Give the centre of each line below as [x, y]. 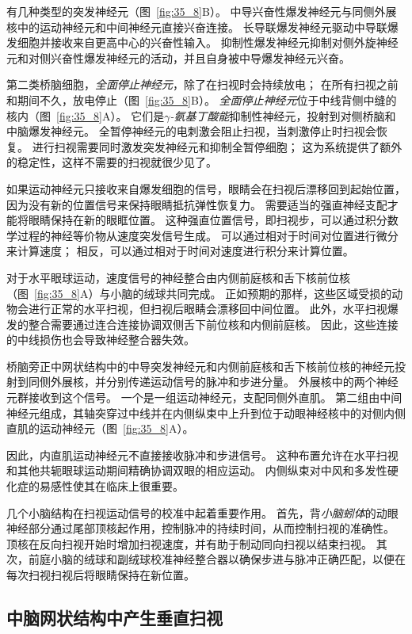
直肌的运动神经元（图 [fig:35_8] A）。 [100, 428]
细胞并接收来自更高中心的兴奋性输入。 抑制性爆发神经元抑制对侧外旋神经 [208, 42]
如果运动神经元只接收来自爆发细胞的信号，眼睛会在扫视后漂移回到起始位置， [206, 188]
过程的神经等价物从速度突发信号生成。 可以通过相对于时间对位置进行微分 [208, 235]
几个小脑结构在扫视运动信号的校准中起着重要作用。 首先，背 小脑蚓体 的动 [197, 512]
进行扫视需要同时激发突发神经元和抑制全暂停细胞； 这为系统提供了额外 [217, 146]
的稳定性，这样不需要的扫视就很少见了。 [112, 162]
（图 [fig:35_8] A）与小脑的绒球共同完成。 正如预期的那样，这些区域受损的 [199, 293]
